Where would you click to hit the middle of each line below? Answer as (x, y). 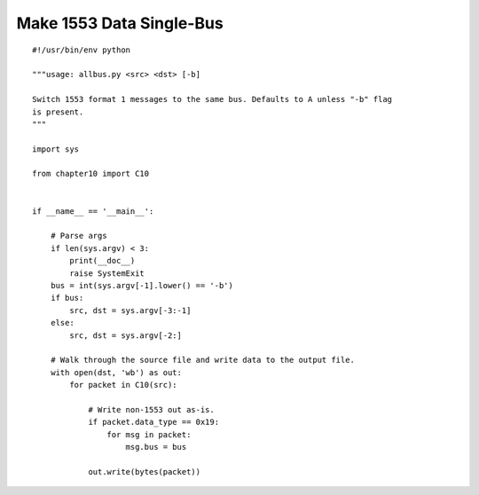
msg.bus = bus (156, 447)
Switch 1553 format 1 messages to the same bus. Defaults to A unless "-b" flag (212, 99)
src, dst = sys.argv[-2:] (126, 335)
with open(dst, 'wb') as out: (116, 372)
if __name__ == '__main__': (93, 211)
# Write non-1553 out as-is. (151, 409)
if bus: (67, 298)
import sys (56, 149)
